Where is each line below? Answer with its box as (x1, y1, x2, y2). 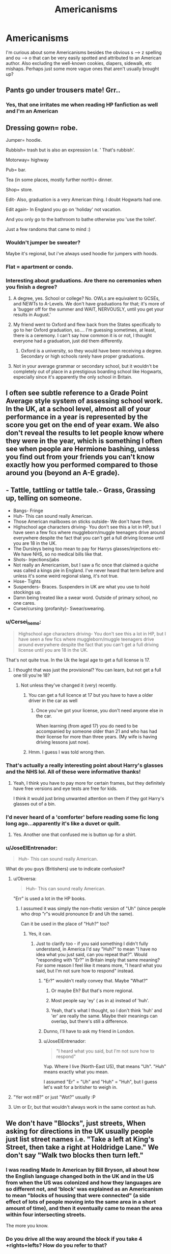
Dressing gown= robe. (6, 123, 78, 132)
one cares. (13, 600, 36, 606)
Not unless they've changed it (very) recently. (20, 682, 117, 689)
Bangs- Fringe (13, 508, 44, 514)
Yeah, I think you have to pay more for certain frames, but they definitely (13, 780, 165, 786)
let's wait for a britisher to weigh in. (43, 1084, 118, 1090)
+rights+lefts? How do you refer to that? (6, 1242, 107, 1249)
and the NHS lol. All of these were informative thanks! (6, 768, 141, 776)
